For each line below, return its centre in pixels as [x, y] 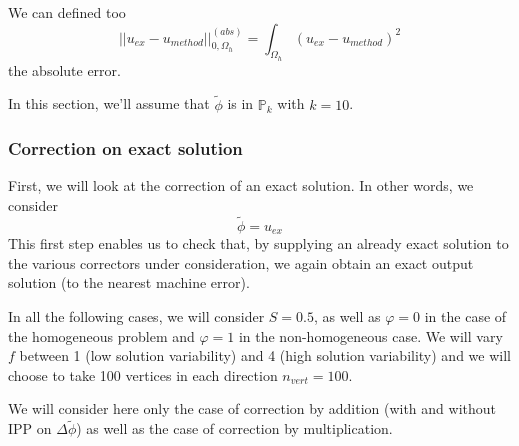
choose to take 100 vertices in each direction [143, 374]
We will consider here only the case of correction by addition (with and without [252, 408]
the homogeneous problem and [101, 335]
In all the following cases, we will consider [136, 316]
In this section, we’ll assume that [109, 103]
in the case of [465, 316]
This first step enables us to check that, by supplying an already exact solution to [258, 243]
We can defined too [67, 12]
